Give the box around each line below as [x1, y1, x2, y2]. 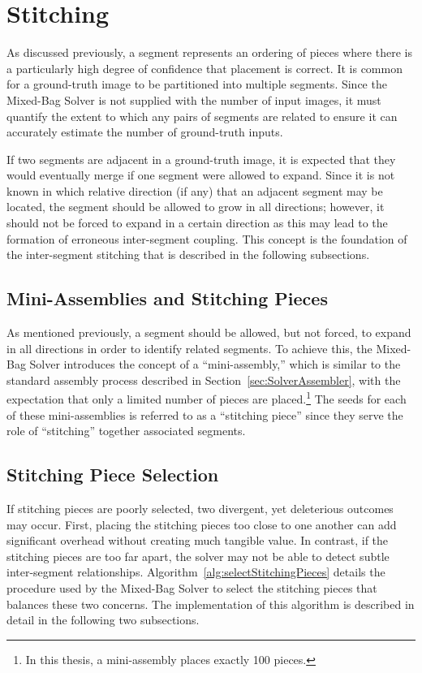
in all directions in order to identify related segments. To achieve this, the [6, 339, 372, 356]
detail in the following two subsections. [6, 611, 200, 628]
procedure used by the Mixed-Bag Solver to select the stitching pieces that [6, 580, 377, 597]
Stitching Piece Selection [6, 462, 219, 487]
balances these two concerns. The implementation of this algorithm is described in [6, 595, 415, 612]
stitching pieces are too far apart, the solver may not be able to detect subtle [6, 547, 390, 564]
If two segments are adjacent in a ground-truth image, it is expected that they [6, 150, 396, 167]
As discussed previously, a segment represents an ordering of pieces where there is [6, 44, 412, 61]
